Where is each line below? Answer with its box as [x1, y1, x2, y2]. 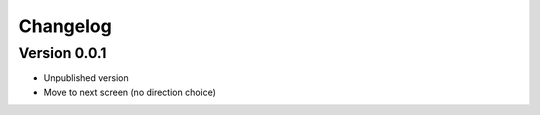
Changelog [18, 15, 112, 37]
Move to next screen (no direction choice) [43, 86, 217, 98]
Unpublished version [43, 72, 129, 84]
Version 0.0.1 [18, 44, 107, 62]
